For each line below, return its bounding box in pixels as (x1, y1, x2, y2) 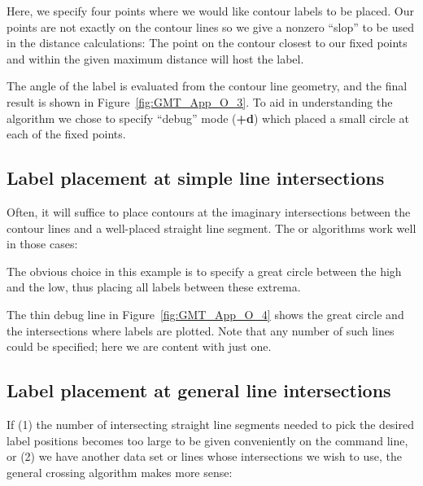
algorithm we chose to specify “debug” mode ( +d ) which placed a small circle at (7, 109, 409, 126)
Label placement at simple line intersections (7, 165, 385, 190)
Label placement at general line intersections (7, 378, 391, 403)
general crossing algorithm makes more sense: (7, 463, 233, 480)
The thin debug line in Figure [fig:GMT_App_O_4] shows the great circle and (7, 305, 404, 322)
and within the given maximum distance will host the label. (7, 50, 304, 67)
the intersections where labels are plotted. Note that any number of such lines (7, 322, 395, 339)
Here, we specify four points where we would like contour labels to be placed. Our (7, 2, 414, 19)
